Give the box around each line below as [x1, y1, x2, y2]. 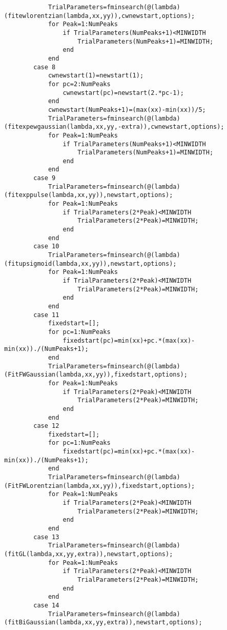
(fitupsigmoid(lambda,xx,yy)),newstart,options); [4, 260, 177, 267]
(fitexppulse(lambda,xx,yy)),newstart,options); [4, 191, 173, 199]
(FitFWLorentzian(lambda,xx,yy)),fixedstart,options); [4, 482, 195, 489]
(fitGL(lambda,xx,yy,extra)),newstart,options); [4, 550, 173, 558]
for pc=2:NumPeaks [48, 80, 111, 88]
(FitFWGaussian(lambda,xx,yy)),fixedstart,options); [4, 371, 188, 379]
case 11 [33, 311, 59, 319]
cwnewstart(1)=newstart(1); [48, 72, 144, 80]
